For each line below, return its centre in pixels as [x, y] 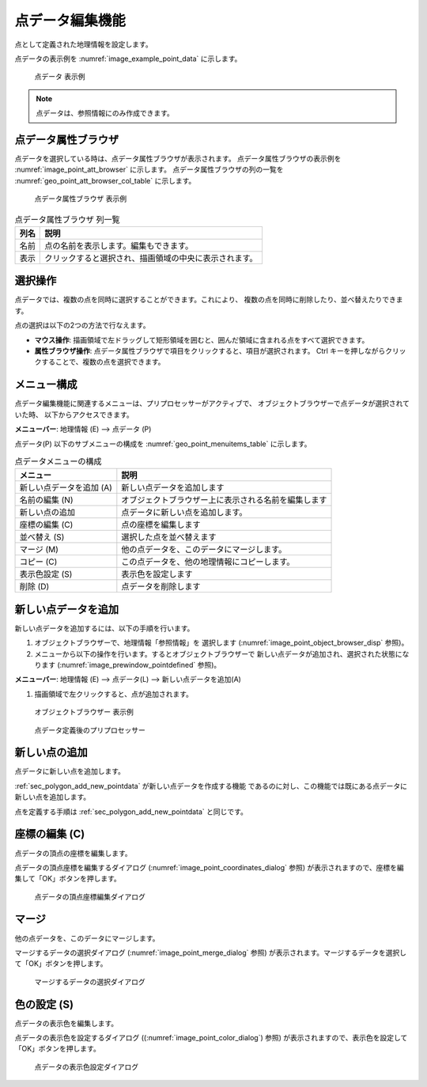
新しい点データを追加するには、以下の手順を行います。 [104, 628]
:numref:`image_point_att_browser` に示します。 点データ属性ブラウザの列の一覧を [149, 169]
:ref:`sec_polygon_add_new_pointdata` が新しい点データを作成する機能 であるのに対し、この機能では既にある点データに [211, 786]
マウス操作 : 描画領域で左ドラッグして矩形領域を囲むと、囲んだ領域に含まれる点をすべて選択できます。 [202, 339]
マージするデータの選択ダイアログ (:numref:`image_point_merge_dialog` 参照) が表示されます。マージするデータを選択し [211, 953]
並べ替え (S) [42, 537]
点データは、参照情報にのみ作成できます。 [105, 113]
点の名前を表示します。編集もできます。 [119, 245]
